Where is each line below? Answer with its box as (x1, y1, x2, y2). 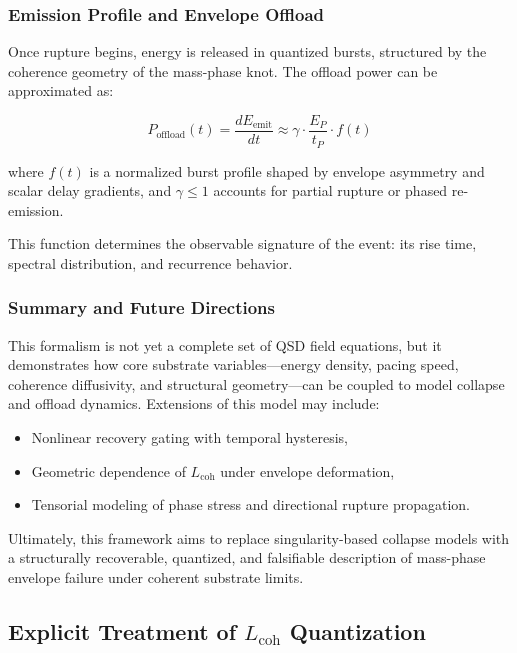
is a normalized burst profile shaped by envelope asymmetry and (89, 160, 485, 181)
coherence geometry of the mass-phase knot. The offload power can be (8, 60, 438, 81)
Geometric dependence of (31, 460, 186, 481)
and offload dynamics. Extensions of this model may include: (8, 393, 380, 414)
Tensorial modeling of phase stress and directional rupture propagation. (31, 494, 470, 515)
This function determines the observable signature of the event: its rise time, (8, 233, 477, 254)
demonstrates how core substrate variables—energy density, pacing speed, (8, 354, 459, 375)
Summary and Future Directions (8, 295, 275, 320)
